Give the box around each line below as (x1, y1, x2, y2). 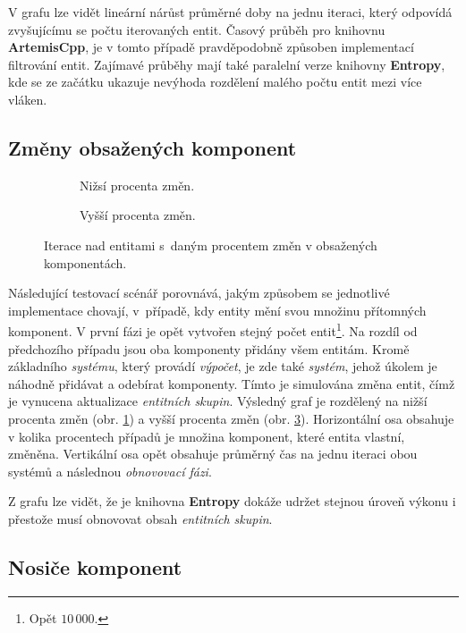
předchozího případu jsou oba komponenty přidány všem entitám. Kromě (8, 339, 410, 358)
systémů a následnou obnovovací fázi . (8, 461, 212, 480)
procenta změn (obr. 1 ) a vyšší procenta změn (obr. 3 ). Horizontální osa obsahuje (8, 409, 454, 427)
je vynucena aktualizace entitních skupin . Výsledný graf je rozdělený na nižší (8, 392, 428, 410)
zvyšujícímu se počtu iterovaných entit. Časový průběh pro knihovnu (8, 20, 386, 38)
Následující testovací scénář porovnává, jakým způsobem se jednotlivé (8, 283, 390, 302)
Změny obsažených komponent (8, 133, 297, 161)
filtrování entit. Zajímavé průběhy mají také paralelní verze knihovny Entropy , (8, 55, 445, 73)
